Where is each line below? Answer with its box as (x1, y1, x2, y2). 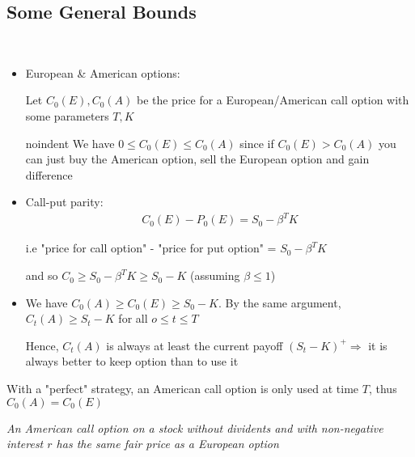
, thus (368, 380, 397, 397)
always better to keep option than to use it (25, 353, 239, 370)
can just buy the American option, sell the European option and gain (25, 150, 370, 167)
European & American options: (25, 64, 180, 81)
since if (239, 134, 274, 151)
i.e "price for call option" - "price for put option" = (25, 239, 277, 256)
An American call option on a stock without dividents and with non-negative (6, 419, 383, 436)
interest (6, 435, 44, 452)
